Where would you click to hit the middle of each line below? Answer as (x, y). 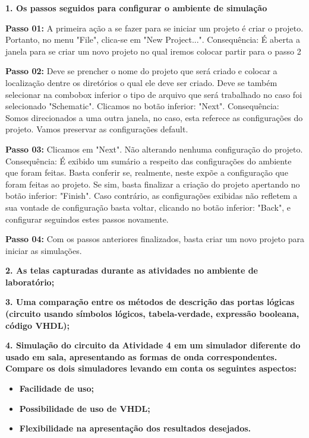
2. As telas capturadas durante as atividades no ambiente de (132, 270)
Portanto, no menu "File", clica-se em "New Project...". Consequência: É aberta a (153, 39)
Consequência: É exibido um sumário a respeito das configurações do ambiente (149, 161)
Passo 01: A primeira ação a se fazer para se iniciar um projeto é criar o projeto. (154, 28)
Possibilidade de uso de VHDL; (85, 408)
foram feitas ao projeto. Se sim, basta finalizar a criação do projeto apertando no (153, 184)
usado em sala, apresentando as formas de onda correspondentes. (141, 356)
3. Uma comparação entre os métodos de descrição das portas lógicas (150, 302)
